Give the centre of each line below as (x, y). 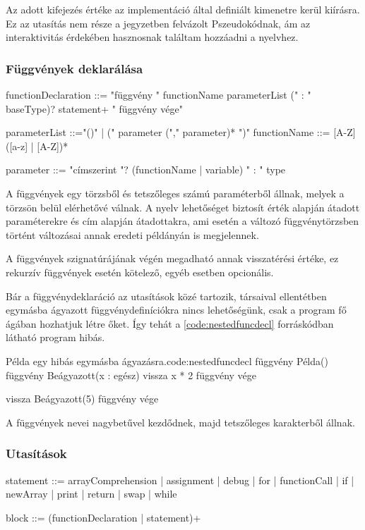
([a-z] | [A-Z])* (37, 146)
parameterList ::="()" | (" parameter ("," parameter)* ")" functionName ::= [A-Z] (181, 132)
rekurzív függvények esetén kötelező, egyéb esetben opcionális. (140, 272)
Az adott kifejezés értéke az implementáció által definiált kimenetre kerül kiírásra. (183, 9)
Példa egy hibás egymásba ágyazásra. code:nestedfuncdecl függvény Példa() (167, 360)
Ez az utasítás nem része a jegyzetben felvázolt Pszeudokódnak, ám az (158, 23)
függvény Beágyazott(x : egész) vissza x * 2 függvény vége (131, 375)
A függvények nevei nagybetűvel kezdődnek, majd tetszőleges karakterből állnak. (180, 422)
